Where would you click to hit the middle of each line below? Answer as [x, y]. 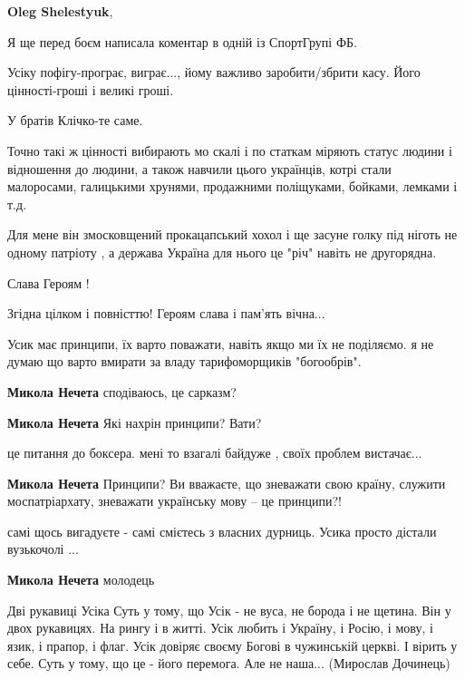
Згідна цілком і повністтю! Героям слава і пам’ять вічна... [166, 313]
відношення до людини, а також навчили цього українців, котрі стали [199, 168]
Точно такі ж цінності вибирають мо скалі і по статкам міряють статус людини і [230, 150]
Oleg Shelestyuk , [60, 11]
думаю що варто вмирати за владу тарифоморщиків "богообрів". [184, 361]
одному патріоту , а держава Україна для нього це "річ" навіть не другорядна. [222, 252]
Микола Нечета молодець [81, 580]
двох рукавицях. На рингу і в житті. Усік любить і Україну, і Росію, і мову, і [220, 628]
